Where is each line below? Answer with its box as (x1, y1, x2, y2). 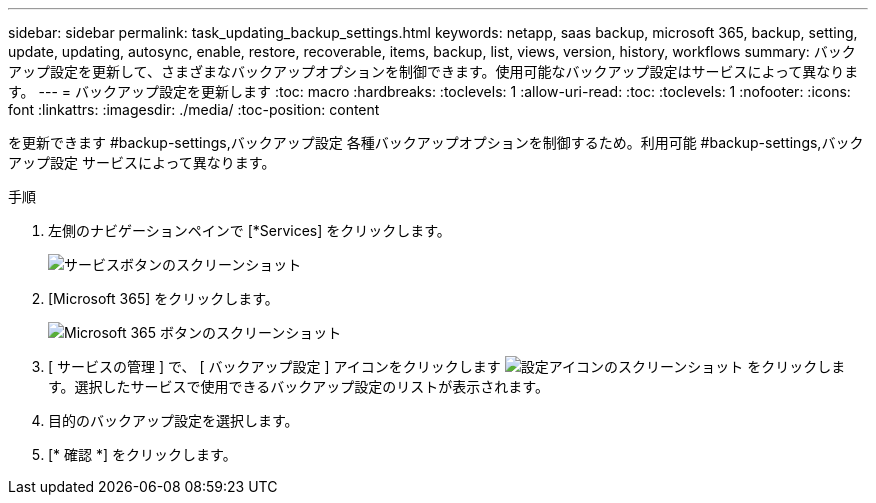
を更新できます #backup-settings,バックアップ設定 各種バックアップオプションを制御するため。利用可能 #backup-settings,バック (8, 134, 864, 151)
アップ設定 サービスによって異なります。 (8, 154, 276, 171)
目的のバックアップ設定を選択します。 (48, 412, 299, 429)
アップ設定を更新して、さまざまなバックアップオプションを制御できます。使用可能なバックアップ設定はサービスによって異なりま (8, 63, 859, 80)
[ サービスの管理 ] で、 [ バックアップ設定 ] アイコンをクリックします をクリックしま (48, 358, 846, 375)
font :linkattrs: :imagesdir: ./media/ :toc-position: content (8, 101, 380, 118)
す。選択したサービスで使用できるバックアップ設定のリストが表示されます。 (48, 378, 549, 395)
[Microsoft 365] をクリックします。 (48, 290, 279, 307)
